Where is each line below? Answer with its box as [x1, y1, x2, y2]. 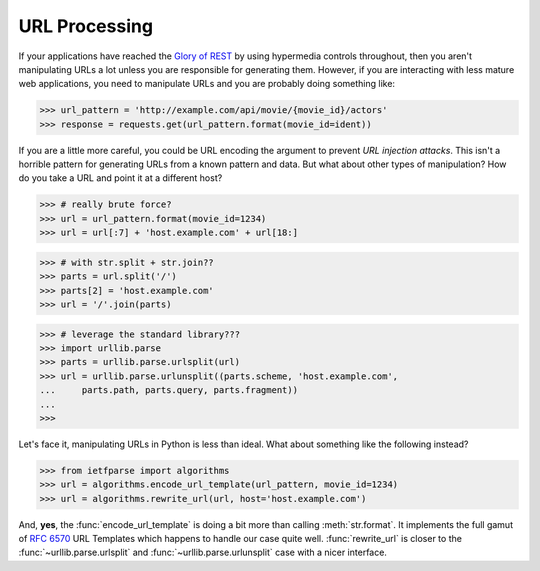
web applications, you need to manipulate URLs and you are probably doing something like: [18, 78, 395, 90]
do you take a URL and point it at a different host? [18, 172, 223, 184]
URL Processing [18, 15, 154, 37]
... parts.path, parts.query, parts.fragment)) [39, 385, 299, 396]
